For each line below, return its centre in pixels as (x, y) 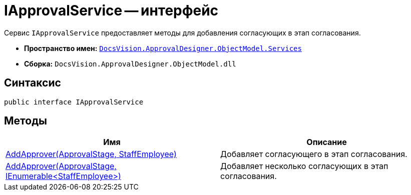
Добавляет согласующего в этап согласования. (314, 154)
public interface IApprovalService (74, 102)
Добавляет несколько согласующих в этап (304, 166)
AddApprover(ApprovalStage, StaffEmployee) (91, 154)
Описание (327, 142)
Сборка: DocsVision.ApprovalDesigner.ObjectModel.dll (130, 63)
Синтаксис (33, 83)
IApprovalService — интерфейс (111, 10)
